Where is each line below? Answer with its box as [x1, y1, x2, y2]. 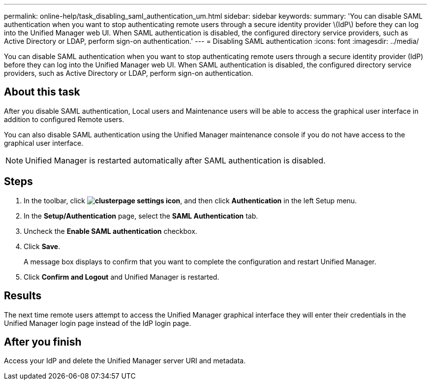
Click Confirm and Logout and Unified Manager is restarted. [24, 272, 219, 281]
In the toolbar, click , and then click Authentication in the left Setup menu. [24, 196, 357, 205]
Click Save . [24, 242, 61, 251]
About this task [4, 86, 80, 98]
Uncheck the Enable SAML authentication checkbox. [24, 226, 197, 235]
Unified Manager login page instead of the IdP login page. [4, 319, 191, 327]
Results [4, 289, 42, 302]
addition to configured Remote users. [4, 115, 124, 124]
